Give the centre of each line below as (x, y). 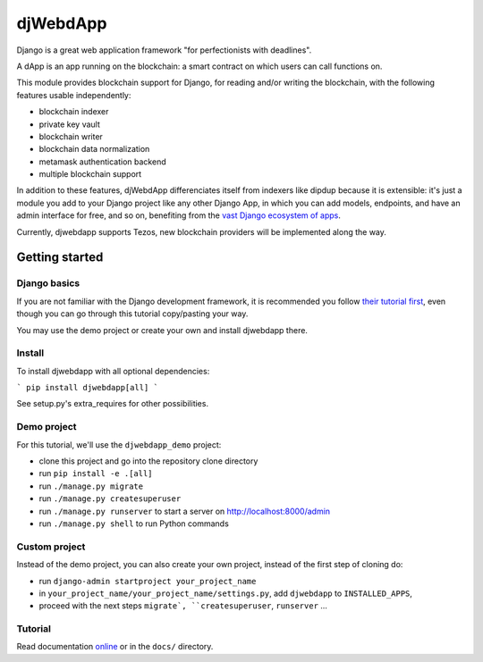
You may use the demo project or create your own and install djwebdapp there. (162, 330)
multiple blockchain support (90, 174)
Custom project (51, 547)
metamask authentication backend (102, 162)
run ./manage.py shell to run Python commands (134, 524)
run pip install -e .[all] (96, 473)
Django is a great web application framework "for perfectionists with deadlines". (164, 50)
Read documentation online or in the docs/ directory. (115, 647)
